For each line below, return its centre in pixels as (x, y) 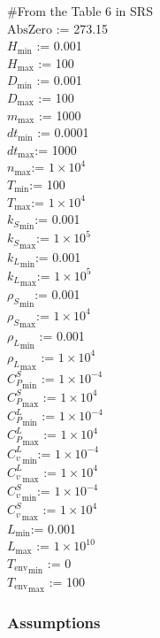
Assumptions (54, 623)
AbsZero (30, 30)
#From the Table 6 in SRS (80, 11)
